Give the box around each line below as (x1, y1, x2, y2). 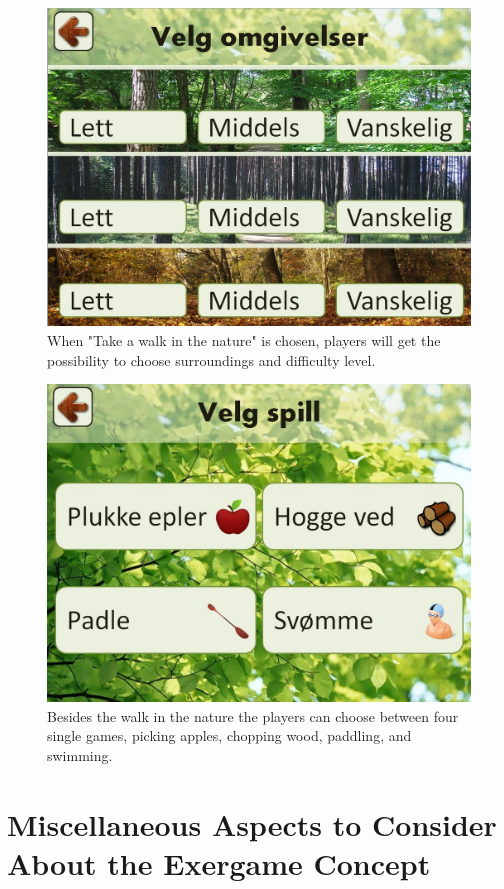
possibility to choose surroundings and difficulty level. (47, 349, 376, 370)
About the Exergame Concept (7, 842, 431, 883)
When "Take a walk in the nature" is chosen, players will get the (47, 330, 441, 350)
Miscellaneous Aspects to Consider (7, 803, 497, 844)
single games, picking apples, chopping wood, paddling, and (47, 725, 412, 746)
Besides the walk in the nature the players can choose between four (47, 705, 459, 726)
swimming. (47, 744, 113, 765)
